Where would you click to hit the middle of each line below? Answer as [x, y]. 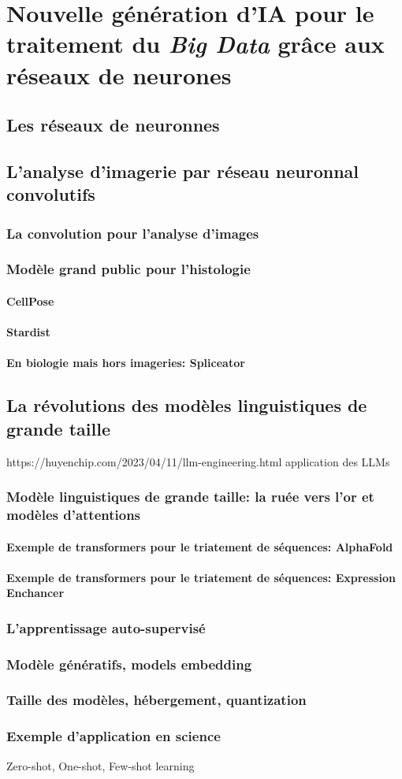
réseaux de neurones [119, 74]
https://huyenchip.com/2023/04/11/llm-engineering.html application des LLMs [198, 461]
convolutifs [51, 194]
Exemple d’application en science [114, 736]
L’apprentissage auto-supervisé [106, 627]
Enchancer [35, 593]
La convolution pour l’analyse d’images [133, 233]
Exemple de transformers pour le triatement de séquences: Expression [201, 577]
